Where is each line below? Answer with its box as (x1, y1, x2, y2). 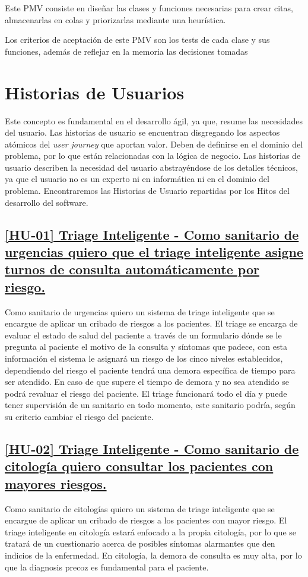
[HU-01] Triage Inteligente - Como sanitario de (5, 225, 299, 243)
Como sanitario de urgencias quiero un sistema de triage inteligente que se (5, 305, 275, 318)
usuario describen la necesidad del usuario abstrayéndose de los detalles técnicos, (5, 161, 298, 173)
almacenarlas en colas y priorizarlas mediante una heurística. (5, 13, 226, 26)
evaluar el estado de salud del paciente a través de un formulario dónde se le (5, 328, 282, 341)
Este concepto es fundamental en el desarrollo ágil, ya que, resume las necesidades (5, 114, 303, 127)
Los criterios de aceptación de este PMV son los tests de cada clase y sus (5, 33, 270, 46)
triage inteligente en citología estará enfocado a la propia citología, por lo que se (5, 525, 297, 538)
